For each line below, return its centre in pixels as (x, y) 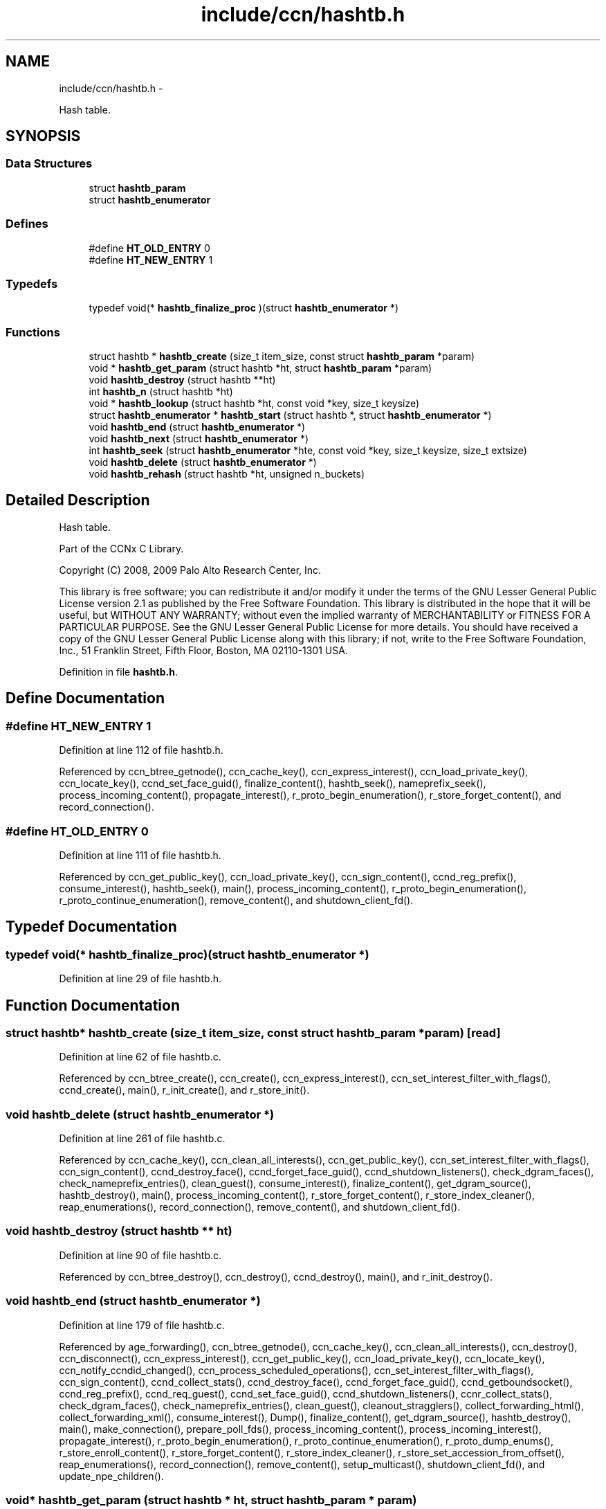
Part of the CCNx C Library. (121, 548)
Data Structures (49, 164)
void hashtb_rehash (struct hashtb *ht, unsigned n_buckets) (227, 474)
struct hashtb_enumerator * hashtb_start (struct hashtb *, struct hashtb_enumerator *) (290, 415)
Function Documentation (93, 1005)
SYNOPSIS (43, 136)
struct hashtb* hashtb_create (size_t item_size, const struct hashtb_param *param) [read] (253, 1032)
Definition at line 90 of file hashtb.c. (140, 1255)
